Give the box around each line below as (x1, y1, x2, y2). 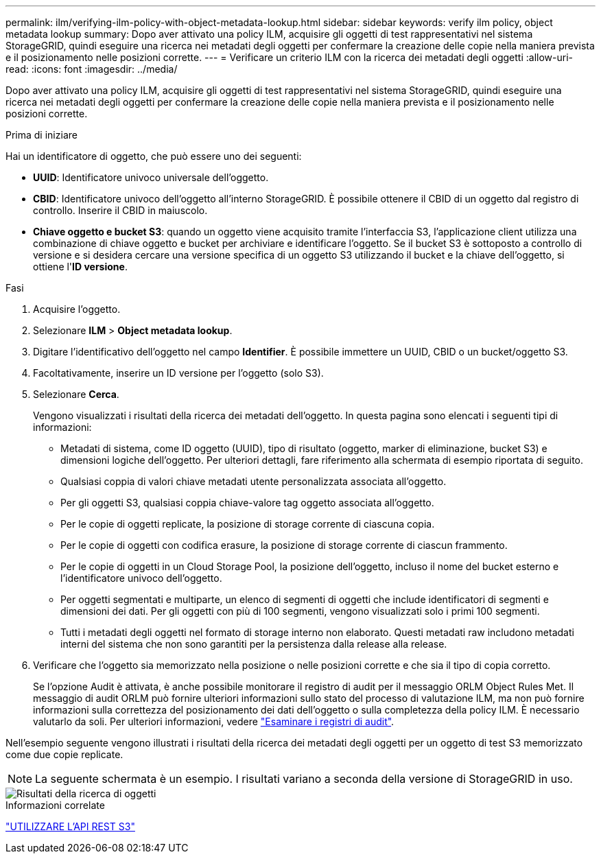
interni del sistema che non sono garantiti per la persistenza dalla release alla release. (60, 638, 447, 650)
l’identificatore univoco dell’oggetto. (60, 572, 222, 584)
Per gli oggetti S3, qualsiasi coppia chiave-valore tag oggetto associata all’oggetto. (60, 497, 434, 508)
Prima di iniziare (5, 129, 78, 141)
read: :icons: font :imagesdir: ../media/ (5, 63, 178, 75)
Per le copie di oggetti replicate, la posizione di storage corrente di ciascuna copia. (60, 518, 435, 530)
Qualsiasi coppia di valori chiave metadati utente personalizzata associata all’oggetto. (60, 475, 447, 487)
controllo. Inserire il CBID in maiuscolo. (33, 204, 208, 216)
